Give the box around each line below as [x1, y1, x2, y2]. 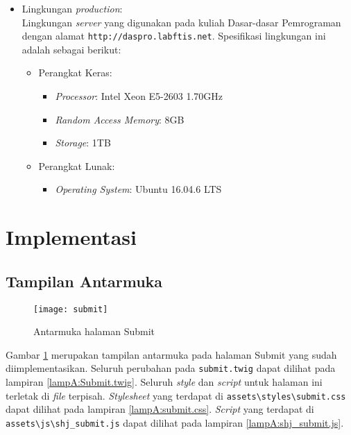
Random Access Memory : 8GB [55, 112, 185, 126]
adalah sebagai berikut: [22, 42, 121, 56]
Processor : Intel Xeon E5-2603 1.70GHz [55, 89, 223, 103]
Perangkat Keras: [38, 65, 112, 80]
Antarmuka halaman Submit [33, 324, 155, 339]
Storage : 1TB [55, 135, 111, 150]
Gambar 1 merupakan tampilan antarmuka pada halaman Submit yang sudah [6, 347, 337, 361]
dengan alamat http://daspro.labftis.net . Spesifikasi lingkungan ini [22, 28, 326, 43]
